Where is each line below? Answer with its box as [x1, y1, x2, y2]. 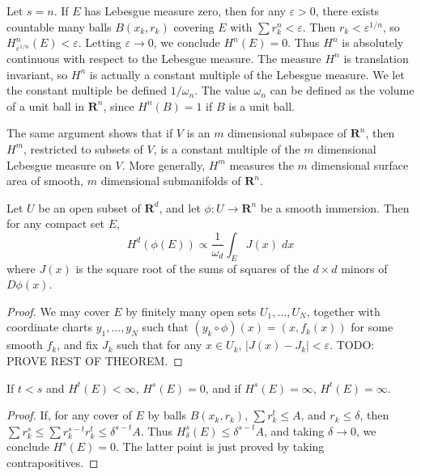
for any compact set [6, 215, 105, 232]
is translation [343, 49, 409, 66]
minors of [341, 259, 388, 276]
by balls [147, 406, 187, 423]
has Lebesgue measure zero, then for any [84, 2, 286, 19]
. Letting [78, 34, 121, 51]
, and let [159, 199, 201, 216]
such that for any [117, 336, 202, 353]
